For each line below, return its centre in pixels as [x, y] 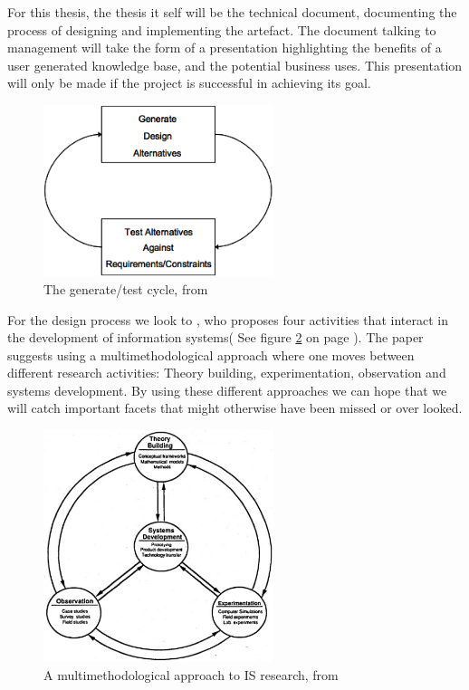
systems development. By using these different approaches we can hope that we [227, 390]
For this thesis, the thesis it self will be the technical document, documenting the [232, 12]
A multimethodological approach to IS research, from [191, 674]
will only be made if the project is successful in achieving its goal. [189, 83]
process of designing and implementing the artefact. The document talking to [222, 29]
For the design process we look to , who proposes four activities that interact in [228, 319]
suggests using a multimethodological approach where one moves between [211, 355]
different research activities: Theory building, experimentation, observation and [227, 373]
